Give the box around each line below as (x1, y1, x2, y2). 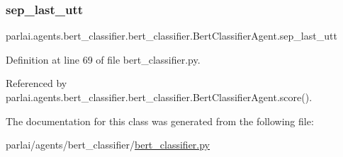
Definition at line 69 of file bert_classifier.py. (6, 52, 201, 66)
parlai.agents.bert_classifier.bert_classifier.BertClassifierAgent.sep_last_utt (6, 28, 337, 43)
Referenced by (6, 76, 67, 91)
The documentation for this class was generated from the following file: (6, 113, 314, 128)
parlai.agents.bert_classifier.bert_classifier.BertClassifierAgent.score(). (6, 90, 313, 104)
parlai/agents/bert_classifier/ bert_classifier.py (6, 137, 210, 152)
